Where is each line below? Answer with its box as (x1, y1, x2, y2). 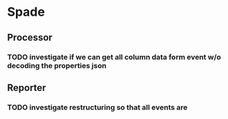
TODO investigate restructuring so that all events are (7, 102, 188, 112)
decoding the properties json (7, 61, 107, 70)
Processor (7, 32, 53, 43)
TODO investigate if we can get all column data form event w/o (7, 52, 221, 62)
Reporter (7, 82, 46, 94)
